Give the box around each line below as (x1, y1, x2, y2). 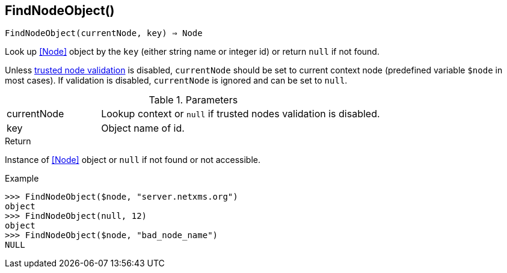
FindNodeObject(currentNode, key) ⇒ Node (5, 28, 203, 38)
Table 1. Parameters (149, 94, 238, 106)
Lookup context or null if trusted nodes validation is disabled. (101, 108, 380, 120)
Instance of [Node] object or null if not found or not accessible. (5, 155, 261, 165)
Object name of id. (101, 122, 185, 135)
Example (5, 173, 39, 184)
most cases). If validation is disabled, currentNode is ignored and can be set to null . (5, 75, 348, 86)
